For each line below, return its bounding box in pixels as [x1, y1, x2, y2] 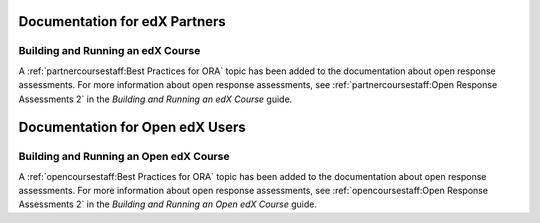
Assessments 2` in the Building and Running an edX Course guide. [18, 93, 293, 105]
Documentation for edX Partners [18, 13, 227, 30]
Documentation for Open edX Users [18, 119, 246, 136]
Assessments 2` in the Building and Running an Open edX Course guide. [18, 198, 317, 210]
